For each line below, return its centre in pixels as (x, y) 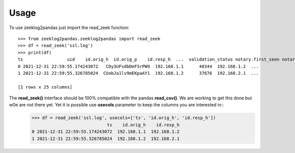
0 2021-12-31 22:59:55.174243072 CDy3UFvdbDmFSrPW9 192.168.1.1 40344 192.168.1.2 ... (138, 66)
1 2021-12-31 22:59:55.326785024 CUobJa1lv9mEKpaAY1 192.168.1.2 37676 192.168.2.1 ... (138, 73)
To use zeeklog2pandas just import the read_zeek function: (69, 28)
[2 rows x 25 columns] (45, 87)
